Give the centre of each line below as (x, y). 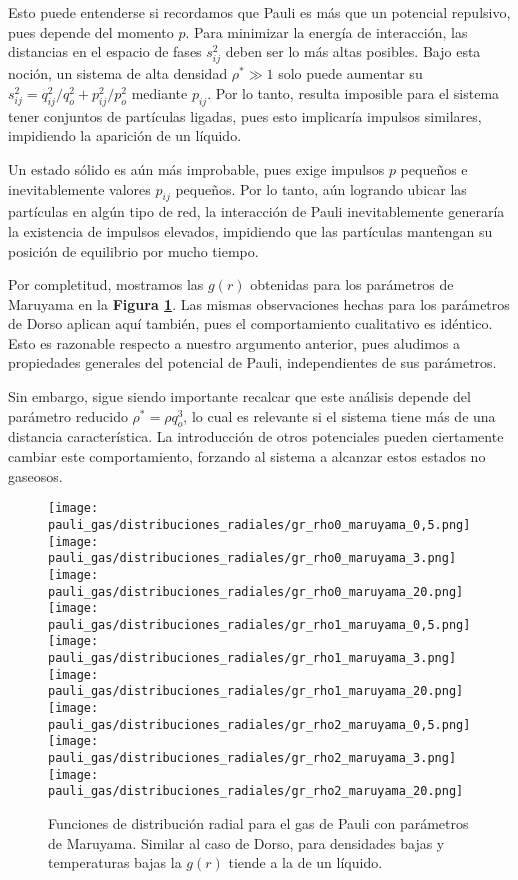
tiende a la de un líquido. (305, 862)
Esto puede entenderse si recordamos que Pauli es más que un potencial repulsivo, (259, 12)
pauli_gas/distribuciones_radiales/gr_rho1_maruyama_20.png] (256, 691)
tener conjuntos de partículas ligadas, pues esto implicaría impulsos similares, (245, 115)
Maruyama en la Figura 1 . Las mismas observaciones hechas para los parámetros (259, 303)
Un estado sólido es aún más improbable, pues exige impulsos (196, 168)
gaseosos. (35, 475)
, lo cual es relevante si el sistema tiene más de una (339, 415)
